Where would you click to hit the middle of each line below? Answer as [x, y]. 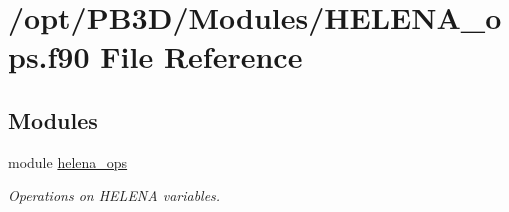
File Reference [201, 56]
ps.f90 [49, 56]
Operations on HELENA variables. [114, 195]
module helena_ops [68, 161]
